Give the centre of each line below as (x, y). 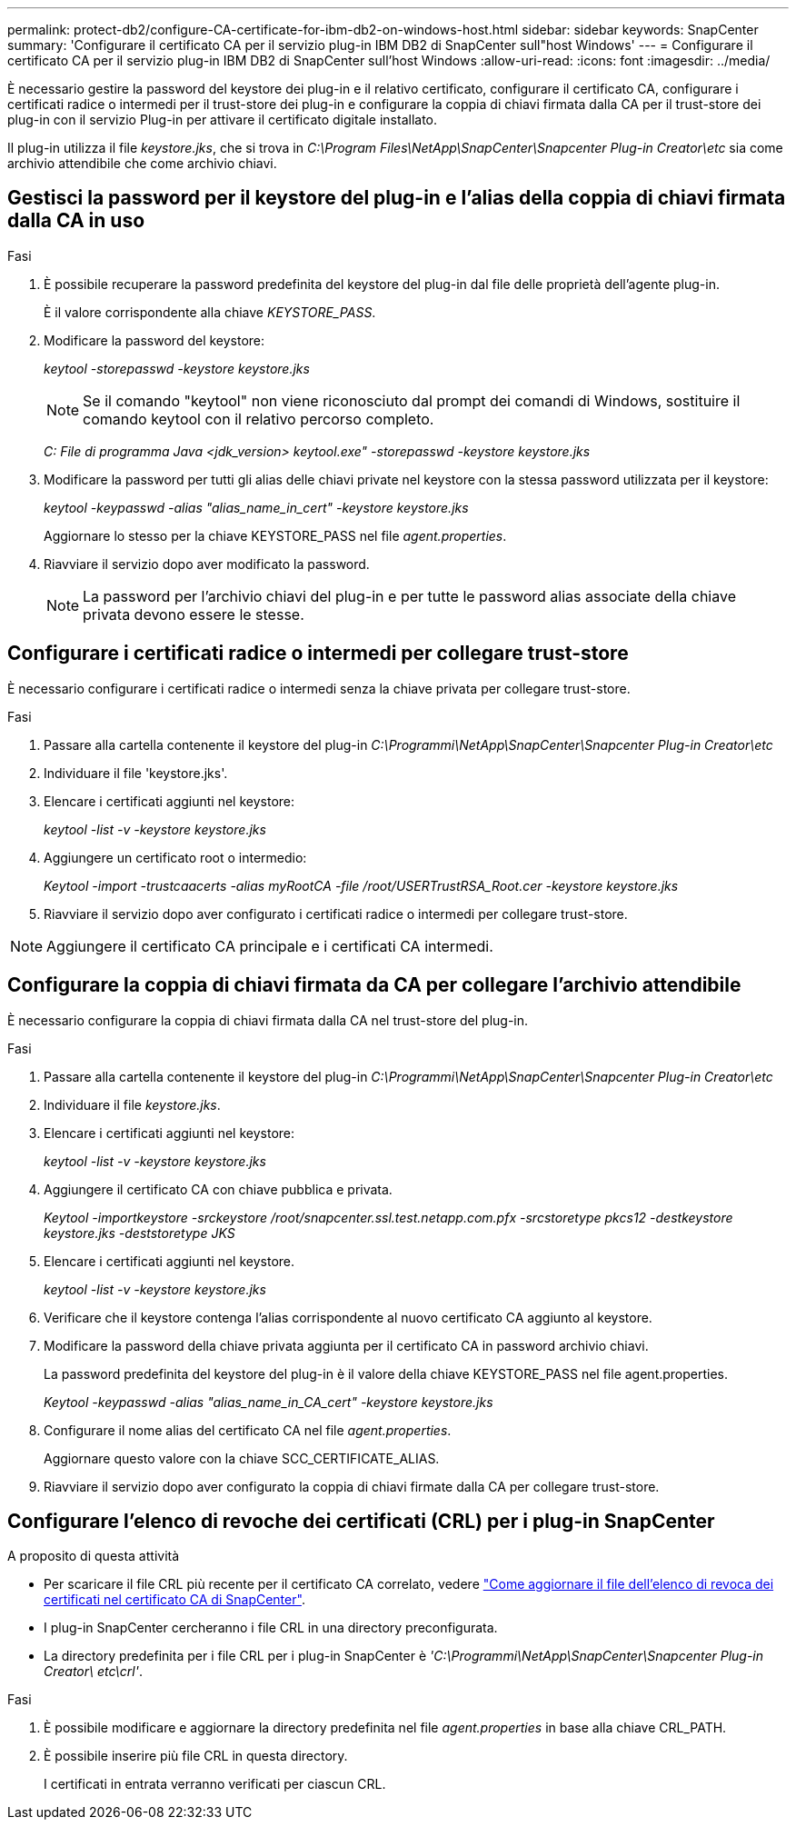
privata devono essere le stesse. (194, 614)
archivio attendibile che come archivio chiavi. (142, 163)
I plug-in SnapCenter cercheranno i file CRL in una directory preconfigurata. (271, 1628)
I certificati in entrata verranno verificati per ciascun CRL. (215, 1784)
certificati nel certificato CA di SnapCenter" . (174, 1600)
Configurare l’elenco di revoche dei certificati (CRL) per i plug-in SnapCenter (361, 1521)
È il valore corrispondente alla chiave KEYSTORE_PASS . (210, 312)
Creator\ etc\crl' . (93, 1672)
